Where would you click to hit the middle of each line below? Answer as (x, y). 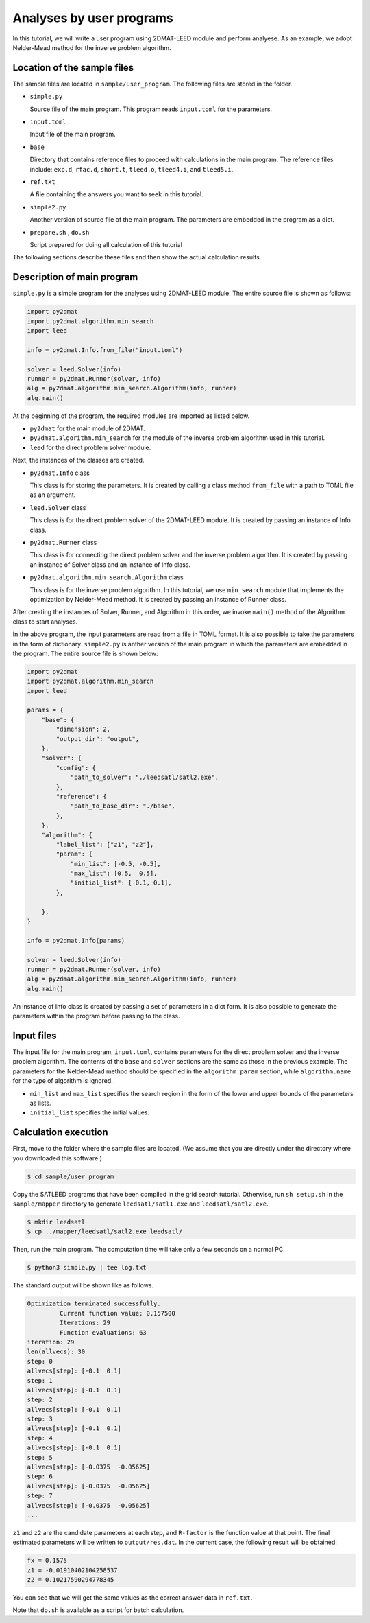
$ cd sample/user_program (71, 1176)
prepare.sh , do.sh (60, 232)
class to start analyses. (45, 622)
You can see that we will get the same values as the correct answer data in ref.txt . (133, 1598)
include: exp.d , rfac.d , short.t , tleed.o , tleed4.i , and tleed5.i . (132, 169)
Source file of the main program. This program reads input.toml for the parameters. (151, 109)
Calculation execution (61, 1132)
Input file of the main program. (73, 135)
